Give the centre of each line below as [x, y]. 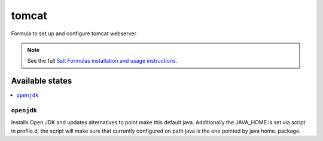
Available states [42, 81]
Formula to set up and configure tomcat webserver [74, 33]
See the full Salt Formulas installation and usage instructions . [102, 61]
